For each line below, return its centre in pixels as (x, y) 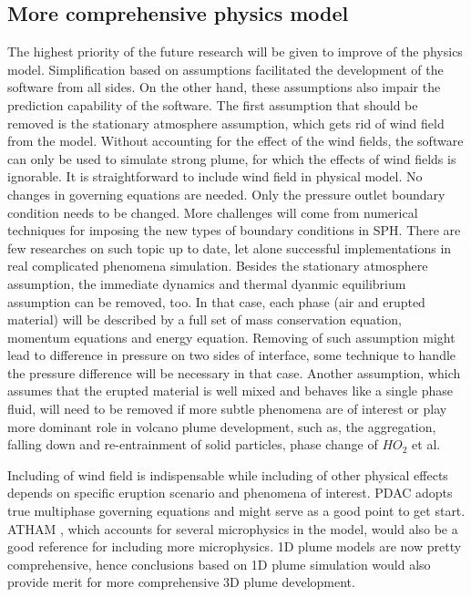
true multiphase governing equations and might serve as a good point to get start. (236, 511)
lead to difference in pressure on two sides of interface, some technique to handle (232, 355)
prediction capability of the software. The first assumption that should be (213, 104)
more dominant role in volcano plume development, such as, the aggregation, (222, 426)
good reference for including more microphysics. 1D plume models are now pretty (235, 546)
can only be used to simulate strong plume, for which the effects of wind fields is (232, 158)
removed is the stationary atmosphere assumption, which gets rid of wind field (226, 123)
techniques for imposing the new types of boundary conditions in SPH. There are (234, 230)
